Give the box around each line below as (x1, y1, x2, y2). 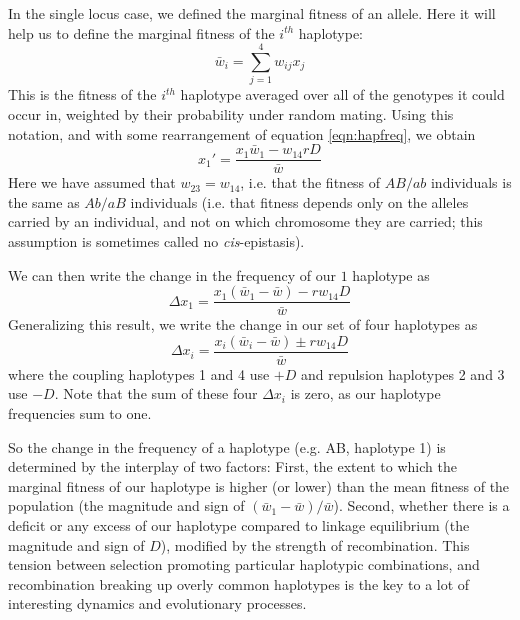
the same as (8, 191, 80, 212)
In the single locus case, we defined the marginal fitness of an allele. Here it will (8, 3, 496, 23)
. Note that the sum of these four (54, 383, 258, 404)
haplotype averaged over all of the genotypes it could (180, 84, 505, 105)
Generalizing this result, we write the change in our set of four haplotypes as (8, 314, 478, 335)
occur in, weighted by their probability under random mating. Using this (8, 103, 454, 124)
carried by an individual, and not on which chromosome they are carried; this (8, 211, 483, 232)
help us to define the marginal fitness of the (8, 22, 275, 43)
